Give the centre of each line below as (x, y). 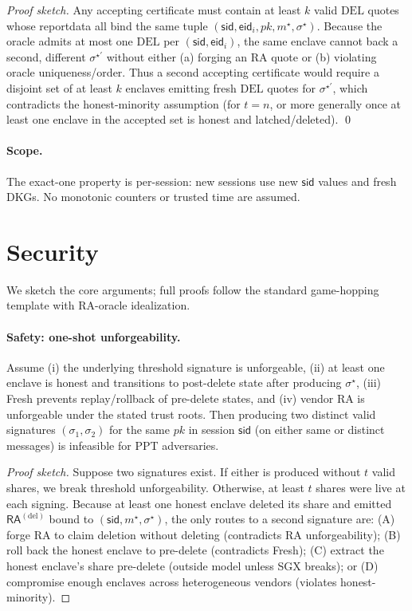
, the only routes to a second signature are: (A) (280, 519)
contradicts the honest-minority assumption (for (124, 103)
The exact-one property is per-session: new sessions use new (152, 181)
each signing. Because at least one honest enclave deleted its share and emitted (199, 503)
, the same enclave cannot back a (318, 41)
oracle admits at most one (70, 41)
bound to (71, 519)
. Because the (349, 25)
